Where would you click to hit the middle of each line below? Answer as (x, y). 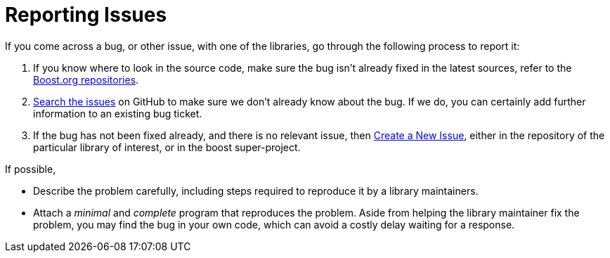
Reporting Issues (86, 15)
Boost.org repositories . (86, 79)
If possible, (31, 169)
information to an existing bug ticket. (118, 113)
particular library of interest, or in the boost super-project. (167, 147)
